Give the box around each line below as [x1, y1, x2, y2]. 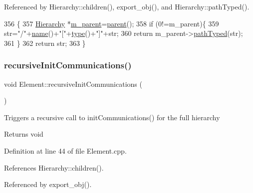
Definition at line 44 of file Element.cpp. [4, 145, 127, 156]
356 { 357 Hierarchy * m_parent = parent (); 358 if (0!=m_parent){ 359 [4, 18, 219, 28]
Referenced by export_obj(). [4, 179, 92, 190]
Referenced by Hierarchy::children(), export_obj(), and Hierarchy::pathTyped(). [4, 1, 250, 11]
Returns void [4, 129, 43, 139]
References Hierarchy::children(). [4, 162, 104, 173]
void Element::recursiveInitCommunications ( [4, 78, 142, 89]
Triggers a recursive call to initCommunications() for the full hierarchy [4, 112, 220, 122]
